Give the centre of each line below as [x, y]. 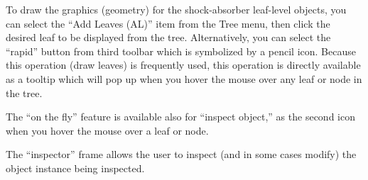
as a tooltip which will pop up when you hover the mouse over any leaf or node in [184, 78]
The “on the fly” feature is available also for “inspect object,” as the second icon [180, 117]
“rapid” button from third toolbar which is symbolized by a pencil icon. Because [181, 51]
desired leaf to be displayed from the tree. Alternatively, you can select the [168, 37]
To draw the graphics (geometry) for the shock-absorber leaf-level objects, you [176, 9]
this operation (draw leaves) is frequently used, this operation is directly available [183, 65]
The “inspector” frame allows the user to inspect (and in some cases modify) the [181, 154]
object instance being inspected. [75, 168]
